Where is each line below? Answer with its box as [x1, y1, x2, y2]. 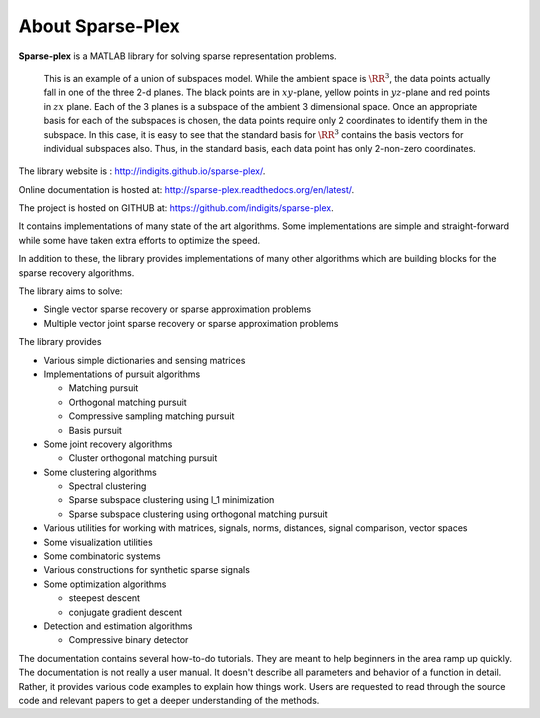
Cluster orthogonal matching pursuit [68, 452, 218, 464]
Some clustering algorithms [43, 466, 157, 478]
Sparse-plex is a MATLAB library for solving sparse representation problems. [18, 50, 337, 62]
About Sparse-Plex [18, 15, 180, 37]
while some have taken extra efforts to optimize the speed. [18, 234, 261, 246]
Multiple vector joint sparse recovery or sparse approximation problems [43, 317, 339, 329]
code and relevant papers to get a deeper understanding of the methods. [18, 694, 320, 706]
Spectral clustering [68, 480, 147, 492]
